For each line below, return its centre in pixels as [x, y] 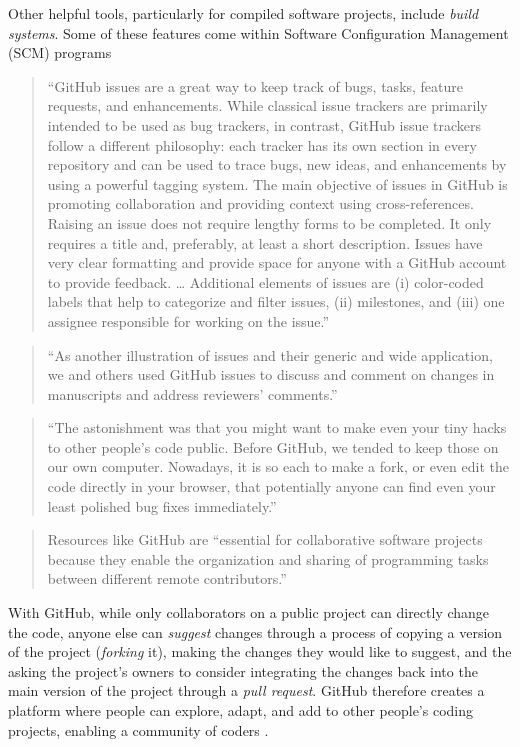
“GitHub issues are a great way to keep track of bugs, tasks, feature [255, 85]
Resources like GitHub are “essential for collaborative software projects [265, 539]
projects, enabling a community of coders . [138, 729]
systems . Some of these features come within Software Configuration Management [258, 32]
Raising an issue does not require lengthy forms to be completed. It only [269, 222]
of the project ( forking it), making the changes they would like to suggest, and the [260, 651]
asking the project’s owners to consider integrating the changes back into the [243, 670]
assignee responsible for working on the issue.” [188, 320]
